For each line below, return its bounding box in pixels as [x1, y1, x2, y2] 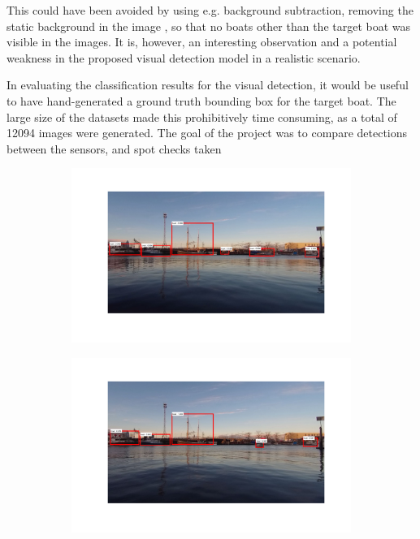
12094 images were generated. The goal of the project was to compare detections [6, 124, 408, 141]
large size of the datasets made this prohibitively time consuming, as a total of [6, 108, 397, 125]
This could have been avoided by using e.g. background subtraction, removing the [6, 2, 414, 18]
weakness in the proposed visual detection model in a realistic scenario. [6, 49, 361, 66]
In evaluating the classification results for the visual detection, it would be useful [6, 76, 409, 93]
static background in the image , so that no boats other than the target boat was [6, 17, 411, 34]
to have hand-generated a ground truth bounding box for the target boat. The [6, 92, 396, 109]
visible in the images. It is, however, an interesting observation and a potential [6, 33, 397, 50]
